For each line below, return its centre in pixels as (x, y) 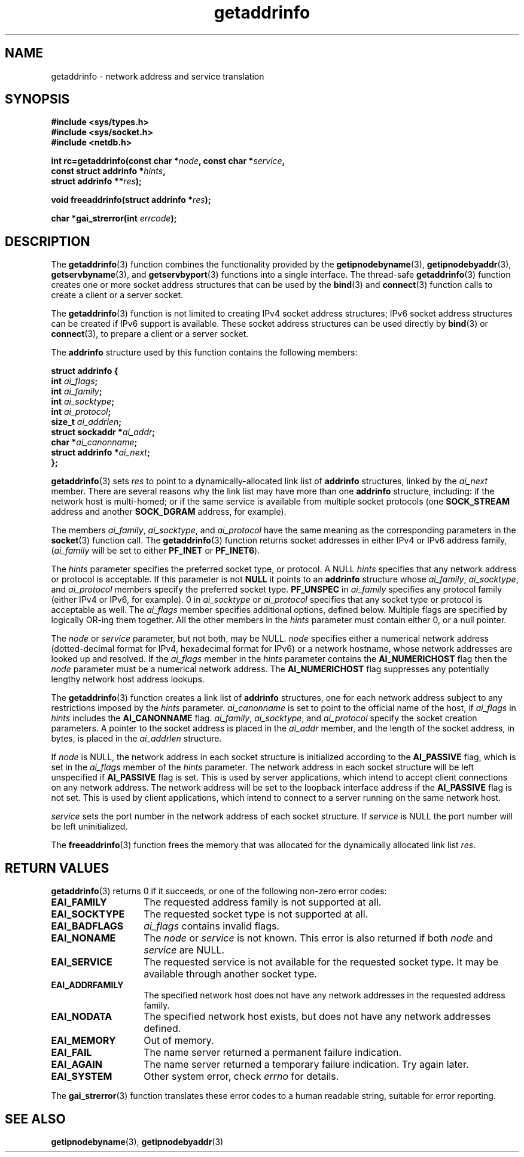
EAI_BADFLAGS (87, 926)
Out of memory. (179, 1041)
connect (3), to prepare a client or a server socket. (150, 334)
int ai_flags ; (74, 381)
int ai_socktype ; (83, 402)
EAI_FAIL (71, 1053)
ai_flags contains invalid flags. (212, 926)
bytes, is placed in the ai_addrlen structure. (136, 739)
